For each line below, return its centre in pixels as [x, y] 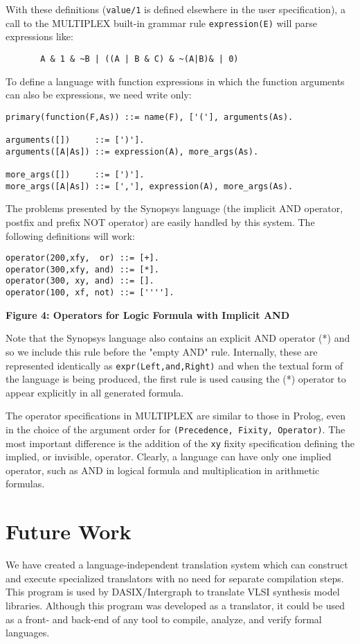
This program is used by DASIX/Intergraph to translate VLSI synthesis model [173, 592]
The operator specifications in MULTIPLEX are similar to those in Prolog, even [176, 416]
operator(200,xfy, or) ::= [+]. [82, 258]
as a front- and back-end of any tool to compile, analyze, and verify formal [164, 619]
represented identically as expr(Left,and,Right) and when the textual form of [174, 365]
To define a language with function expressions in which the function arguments [175, 81]
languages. [28, 633]
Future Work [69, 531]
